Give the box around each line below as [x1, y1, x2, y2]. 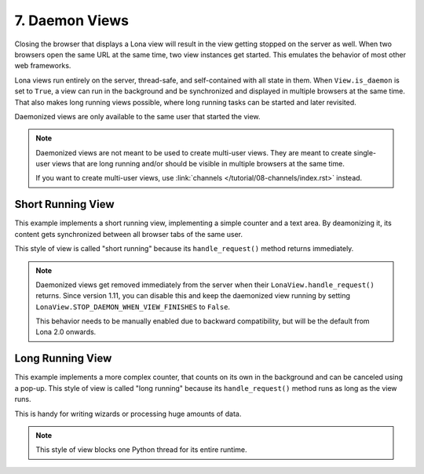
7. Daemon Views [14, 12, 130, 29]
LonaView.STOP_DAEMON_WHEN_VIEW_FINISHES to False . [35, 302, 231, 312]
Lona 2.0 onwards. [35, 327, 97, 337]
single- [353, 148, 377, 157]
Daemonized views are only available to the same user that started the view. [14, 111, 261, 121]
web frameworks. [14, 61, 71, 71]
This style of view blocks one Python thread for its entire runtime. [35, 445, 247, 454]
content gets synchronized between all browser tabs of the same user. [14, 229, 243, 239]
